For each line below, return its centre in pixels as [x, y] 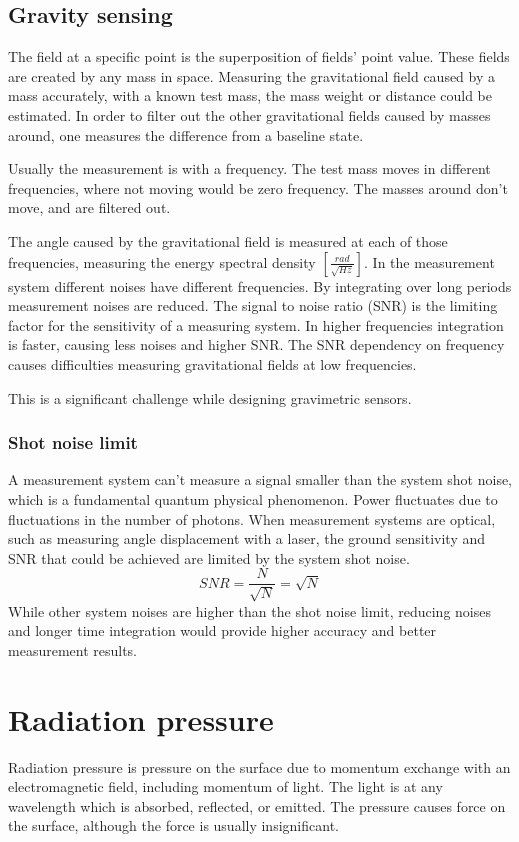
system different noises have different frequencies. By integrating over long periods [260, 285]
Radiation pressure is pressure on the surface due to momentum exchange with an [259, 766]
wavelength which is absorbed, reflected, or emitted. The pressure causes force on [257, 805]
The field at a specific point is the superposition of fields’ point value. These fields [259, 56]
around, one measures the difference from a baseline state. [186, 134]
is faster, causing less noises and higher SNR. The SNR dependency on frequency [256, 344]
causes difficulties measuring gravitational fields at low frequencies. [212, 363]
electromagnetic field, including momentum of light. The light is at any [225, 786]
